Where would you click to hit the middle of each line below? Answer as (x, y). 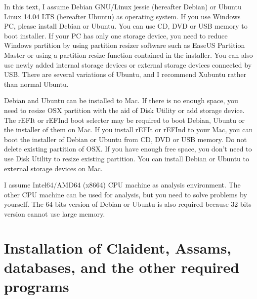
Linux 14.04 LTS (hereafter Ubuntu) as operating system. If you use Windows (122, 16)
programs (37, 286)
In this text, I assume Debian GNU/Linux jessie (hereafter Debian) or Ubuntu (123, 6)
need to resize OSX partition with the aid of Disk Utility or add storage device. (124, 110)
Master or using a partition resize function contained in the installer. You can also (128, 55)
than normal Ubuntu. (36, 84)
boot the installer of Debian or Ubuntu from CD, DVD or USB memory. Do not (126, 139)
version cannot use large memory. (55, 213)
